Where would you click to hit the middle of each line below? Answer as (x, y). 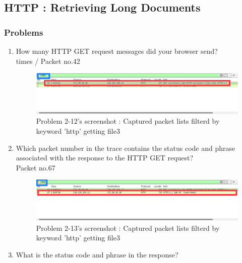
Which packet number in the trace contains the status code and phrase (126, 148)
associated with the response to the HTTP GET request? (105, 158)
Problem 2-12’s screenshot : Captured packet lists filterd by (128, 121)
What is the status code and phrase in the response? (97, 254)
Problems (24, 32)
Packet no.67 (36, 167)
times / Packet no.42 (48, 61)
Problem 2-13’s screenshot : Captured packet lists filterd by (128, 228)
